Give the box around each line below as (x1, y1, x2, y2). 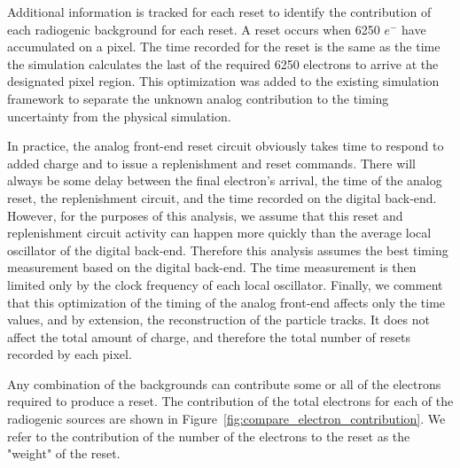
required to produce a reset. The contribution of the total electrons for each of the (7, 392, 454, 410)
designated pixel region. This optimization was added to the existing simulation (7, 72, 440, 90)
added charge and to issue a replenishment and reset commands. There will (7, 153, 416, 172)
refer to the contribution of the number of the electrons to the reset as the (7, 426, 410, 445)
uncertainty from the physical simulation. (7, 106, 231, 125)
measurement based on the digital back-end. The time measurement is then (7, 258, 417, 277)
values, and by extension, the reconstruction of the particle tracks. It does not (7, 310, 430, 329)
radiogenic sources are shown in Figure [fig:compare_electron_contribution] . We (7, 409, 446, 428)
